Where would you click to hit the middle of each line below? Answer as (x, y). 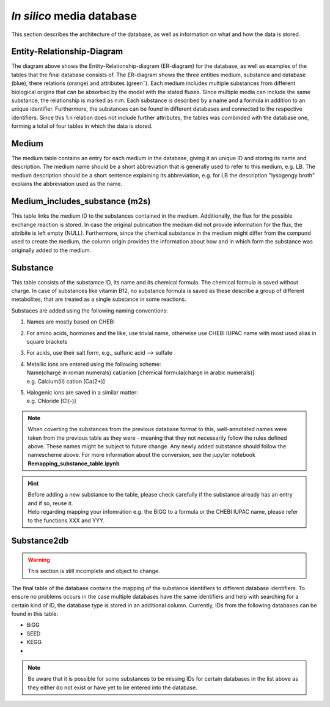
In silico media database (74, 16)
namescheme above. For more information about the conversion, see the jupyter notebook (142, 455)
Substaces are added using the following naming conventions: (90, 310)
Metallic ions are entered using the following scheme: (94, 364)
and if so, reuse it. (50, 503)
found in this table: (35, 613)
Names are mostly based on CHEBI (71, 322)
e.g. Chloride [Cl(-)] (51, 401)
